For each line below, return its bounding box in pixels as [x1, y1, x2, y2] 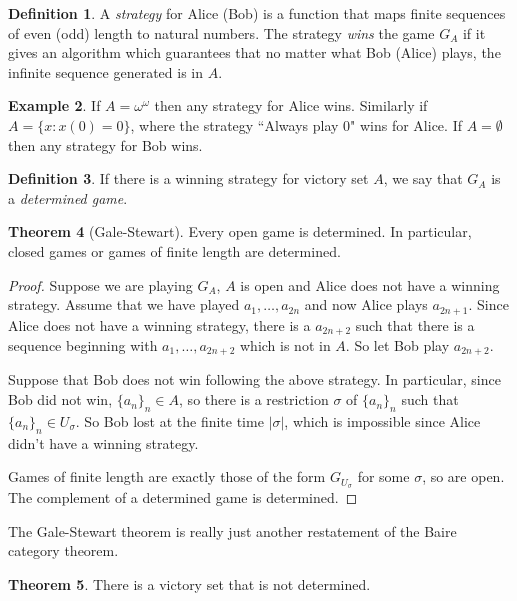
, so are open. [422, 466, 505, 487]
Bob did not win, [8, 389, 113, 410]
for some [357, 466, 410, 487]
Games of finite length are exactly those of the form [8, 466, 326, 487]
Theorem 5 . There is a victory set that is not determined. [8, 573, 371, 594]
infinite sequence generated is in [8, 61, 204, 82]
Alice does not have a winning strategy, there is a [8, 314, 311, 335]
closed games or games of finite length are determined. [8, 240, 341, 261]
